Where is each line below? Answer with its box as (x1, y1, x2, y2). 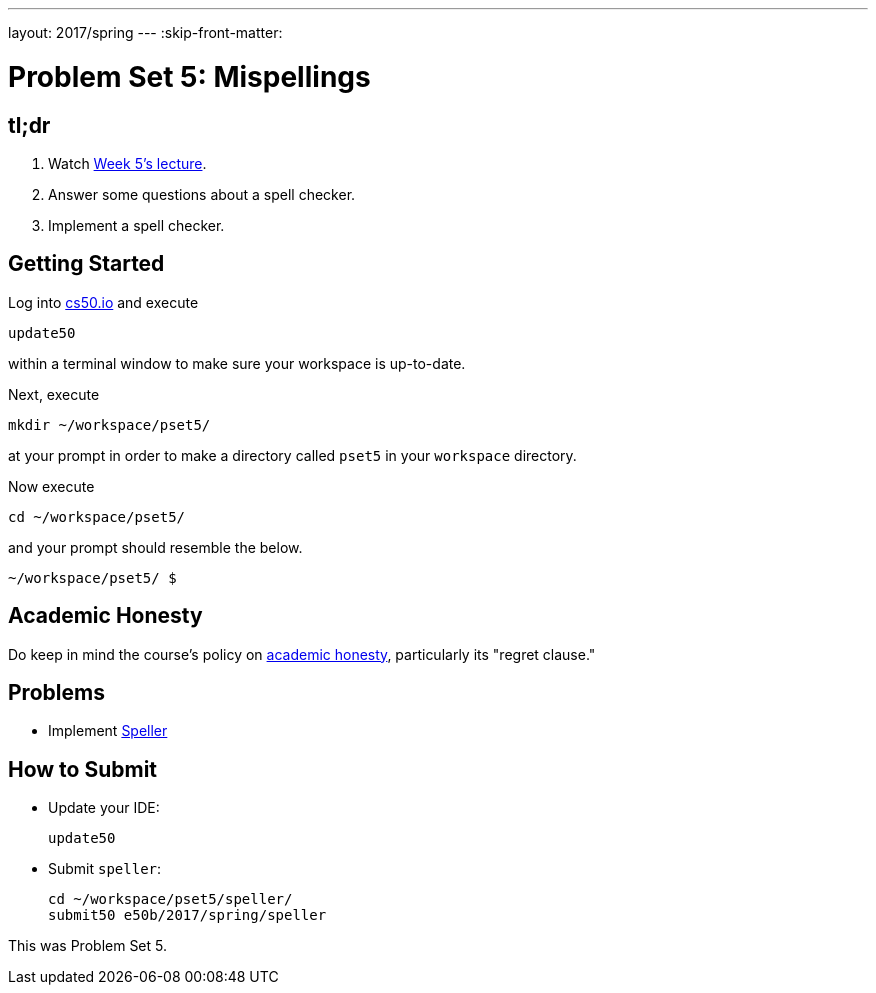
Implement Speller (48, 722, 168, 740)
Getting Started (8, 251, 165, 277)
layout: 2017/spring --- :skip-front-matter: (8, 24, 283, 41)
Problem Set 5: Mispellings (8, 59, 371, 94)
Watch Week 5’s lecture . (48, 154, 207, 172)
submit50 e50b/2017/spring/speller (48, 907, 327, 924)
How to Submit (8, 756, 158, 782)
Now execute (8, 477, 95, 495)
